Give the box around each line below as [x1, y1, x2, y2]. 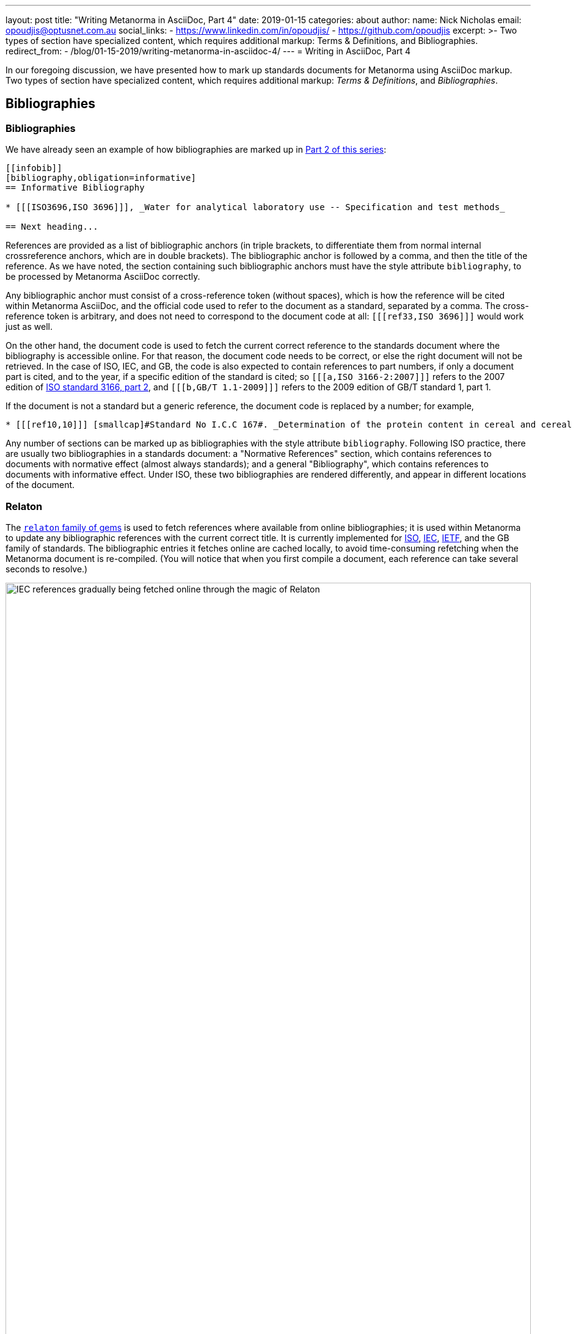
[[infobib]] [5, 163, 62, 173]
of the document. [5, 479, 75, 490]
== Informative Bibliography [5, 183, 145, 193]
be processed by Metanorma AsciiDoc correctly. [5, 271, 200, 282]
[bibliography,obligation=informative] [5, 173, 196, 183]
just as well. [5, 321, 53, 332]
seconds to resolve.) [5, 563, 88, 574]
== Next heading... [5, 222, 98, 232]
